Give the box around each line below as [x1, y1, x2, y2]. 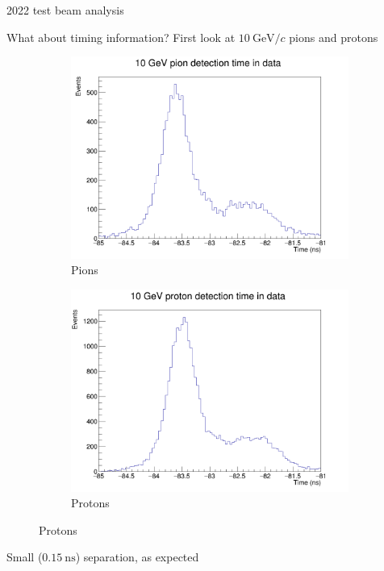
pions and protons [289, 28, 378, 45]
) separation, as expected [75, 548, 199, 565]
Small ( [6, 548, 43, 565]
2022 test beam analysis [6, 2, 124, 18]
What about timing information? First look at [6, 28, 236, 45]
